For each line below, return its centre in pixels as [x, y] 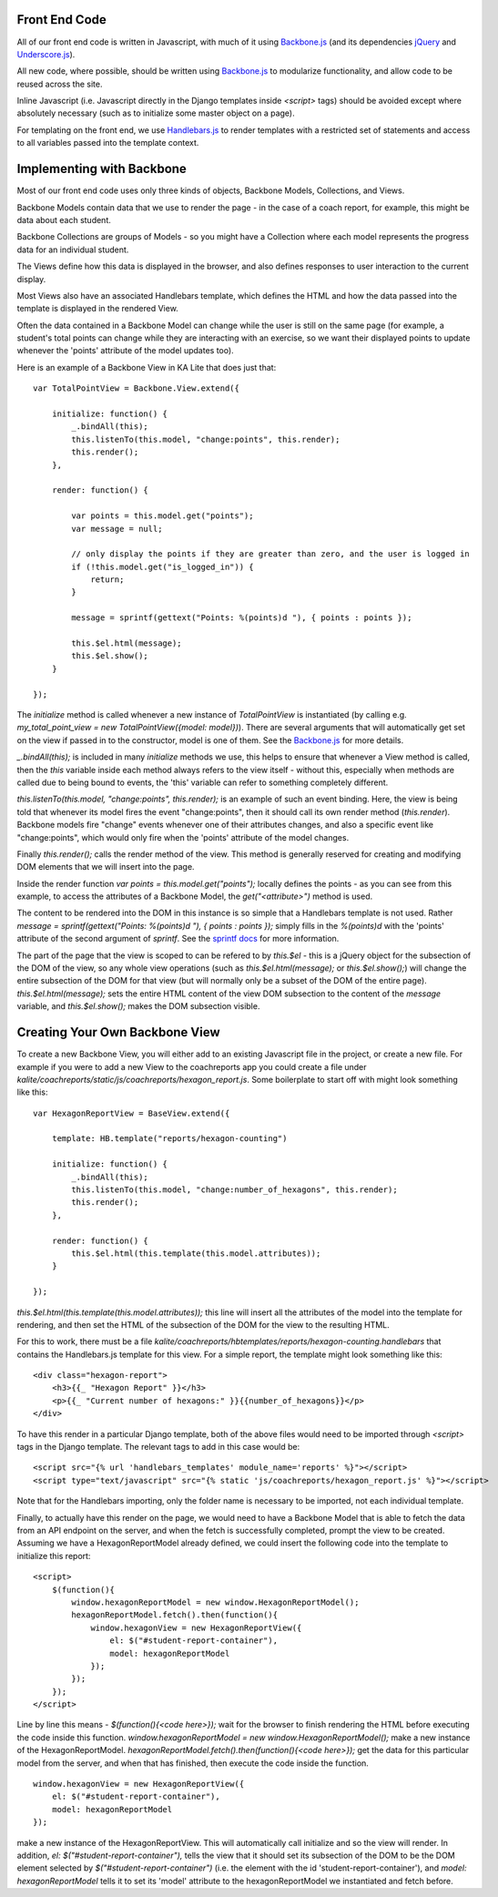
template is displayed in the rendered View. [98, 309]
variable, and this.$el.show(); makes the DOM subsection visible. [138, 1006]
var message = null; [117, 529]
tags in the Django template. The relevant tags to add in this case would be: [158, 1447]
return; [107, 580]
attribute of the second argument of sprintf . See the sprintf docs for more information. [178, 939]
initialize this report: [54, 1555]
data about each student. [64, 219]
